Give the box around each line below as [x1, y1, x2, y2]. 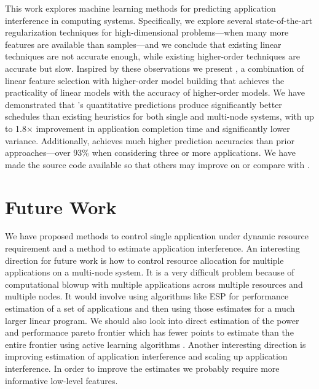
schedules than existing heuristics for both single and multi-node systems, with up [5, 110, 314, 123]
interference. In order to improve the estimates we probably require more [5, 361, 280, 374]
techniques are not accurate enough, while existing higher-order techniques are [5, 50, 300, 63]
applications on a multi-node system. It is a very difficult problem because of [5, 266, 294, 279]
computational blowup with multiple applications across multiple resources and [5, 277, 303, 290]
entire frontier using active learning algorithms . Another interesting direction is [5, 337, 306, 350]
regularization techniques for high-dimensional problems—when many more [5, 26, 289, 39]
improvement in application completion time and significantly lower [36, 121, 290, 134]
